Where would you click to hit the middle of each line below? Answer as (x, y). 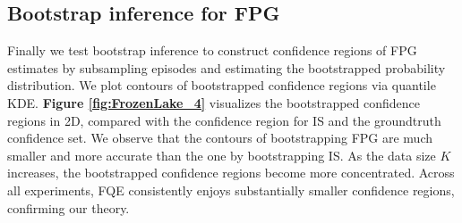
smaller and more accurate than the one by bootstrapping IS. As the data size (222, 155)
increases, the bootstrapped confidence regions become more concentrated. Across (231, 173)
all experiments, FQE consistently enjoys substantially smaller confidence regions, (231, 190)
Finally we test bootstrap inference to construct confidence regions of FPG (212, 50)
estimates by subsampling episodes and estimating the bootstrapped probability (227, 67)
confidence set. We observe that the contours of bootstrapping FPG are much (220, 138)
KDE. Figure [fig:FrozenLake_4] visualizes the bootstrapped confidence (214, 102)
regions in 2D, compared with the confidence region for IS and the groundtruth (224, 120)
